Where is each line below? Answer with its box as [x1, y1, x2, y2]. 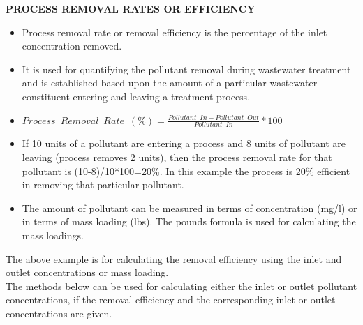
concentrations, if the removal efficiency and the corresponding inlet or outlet [6, 292, 336, 307]
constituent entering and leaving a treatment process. [22, 89, 251, 103]
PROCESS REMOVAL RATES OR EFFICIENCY [6, 1, 255, 15]
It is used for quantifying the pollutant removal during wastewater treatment [22, 61, 351, 76]
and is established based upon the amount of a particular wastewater [22, 75, 318, 90]
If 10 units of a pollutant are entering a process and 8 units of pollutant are [22, 136, 346, 151]
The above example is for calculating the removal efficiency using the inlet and [6, 251, 342, 266]
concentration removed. [22, 38, 122, 53]
